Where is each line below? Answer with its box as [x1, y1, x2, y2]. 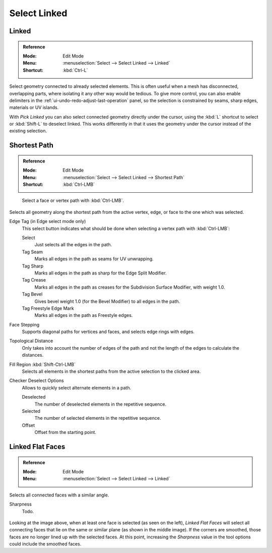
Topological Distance [9, 338, 53, 344]
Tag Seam [22, 249, 43, 255]
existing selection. [9, 128, 47, 134]
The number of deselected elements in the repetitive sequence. [34, 401, 166, 407]
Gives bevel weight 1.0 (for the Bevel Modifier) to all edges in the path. [34, 298, 180, 304]
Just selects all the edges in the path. [34, 242, 112, 248]
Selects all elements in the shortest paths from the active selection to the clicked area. [22, 368, 201, 374]
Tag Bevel [22, 291, 43, 297]
